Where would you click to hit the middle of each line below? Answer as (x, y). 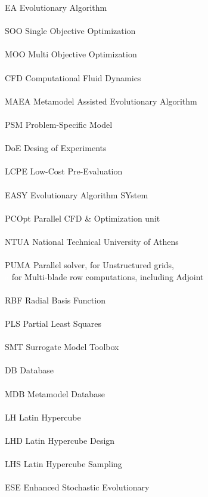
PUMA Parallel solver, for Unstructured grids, (90, 265)
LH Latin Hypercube (43, 417)
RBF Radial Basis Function (55, 300)
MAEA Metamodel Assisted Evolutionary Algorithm (101, 101)
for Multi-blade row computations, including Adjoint (108, 276)
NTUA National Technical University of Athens (92, 241)
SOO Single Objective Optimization (70, 31)
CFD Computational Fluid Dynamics (73, 77)
